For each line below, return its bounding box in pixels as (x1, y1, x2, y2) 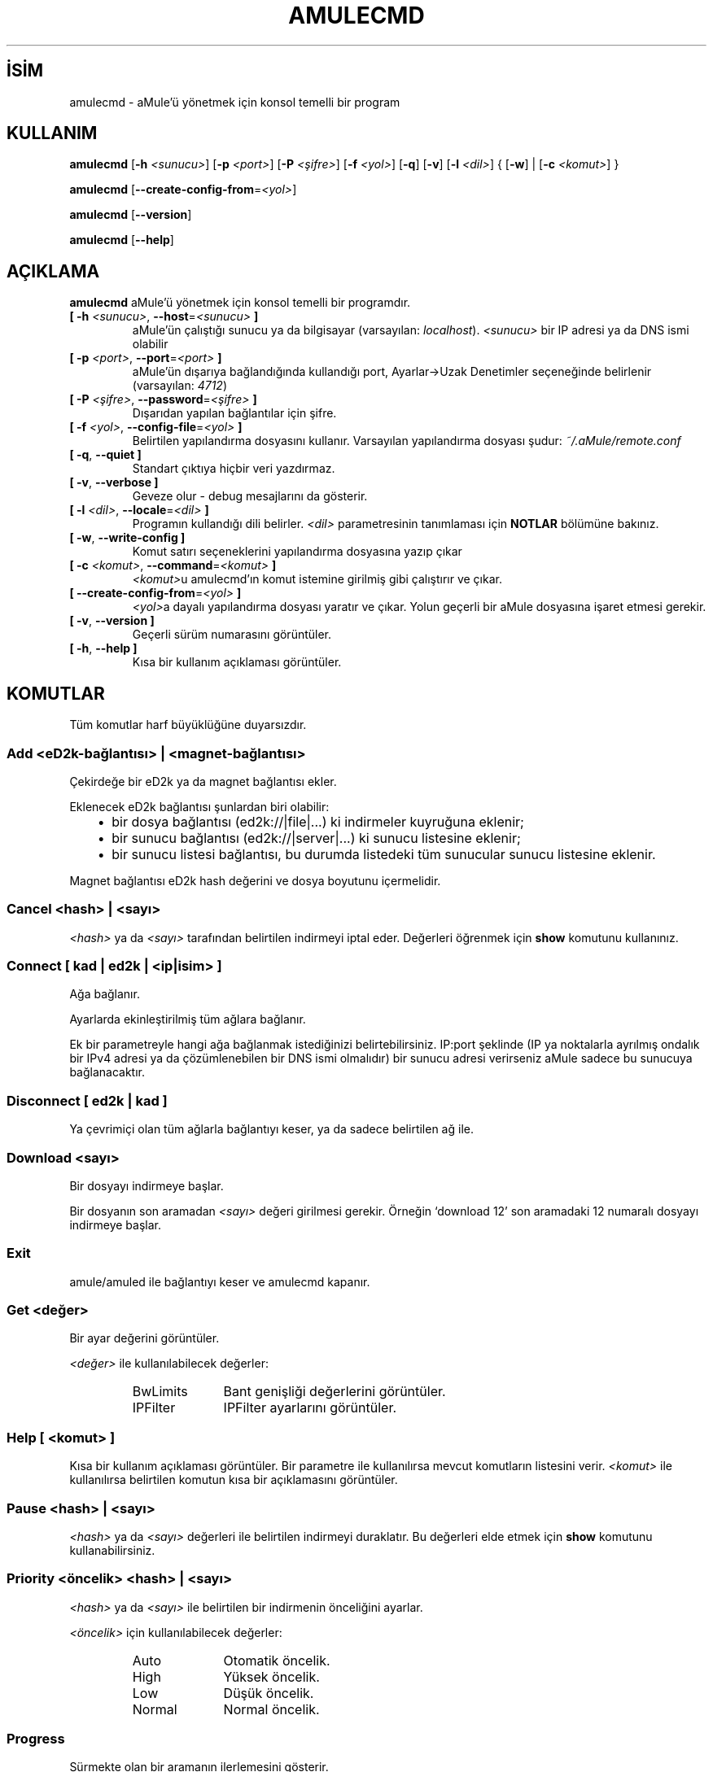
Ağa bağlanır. (69, 987, 140, 1002)
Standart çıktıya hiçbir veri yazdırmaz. (132, 461, 335, 476)
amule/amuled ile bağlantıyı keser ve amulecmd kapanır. (69, 1274, 370, 1289)
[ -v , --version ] (69, 613, 155, 628)
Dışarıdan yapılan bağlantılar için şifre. (132, 406, 337, 421)
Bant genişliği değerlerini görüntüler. (223, 1383, 446, 1400)
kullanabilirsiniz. (69, 1543, 155, 1557)
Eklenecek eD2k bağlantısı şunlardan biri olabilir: (69, 799, 330, 814)
